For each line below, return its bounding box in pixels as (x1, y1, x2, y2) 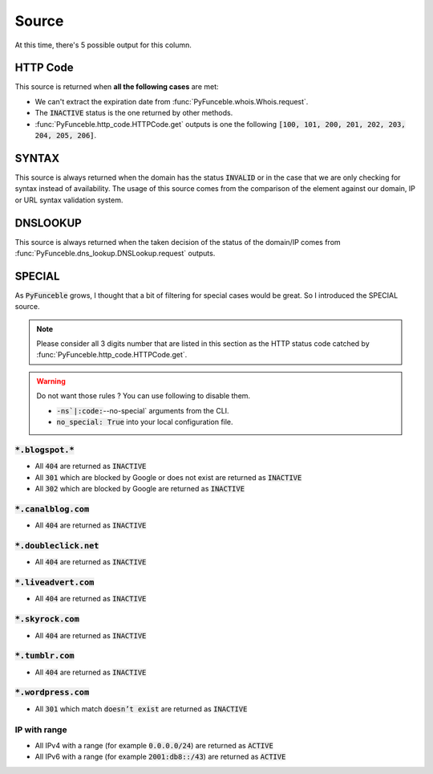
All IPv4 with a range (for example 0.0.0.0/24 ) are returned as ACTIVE (34, 740, 274, 750)
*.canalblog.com (14, 503, 90, 514)
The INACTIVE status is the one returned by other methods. (34, 108, 233, 118)
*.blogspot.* (14, 444, 75, 455)
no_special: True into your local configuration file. (56, 418, 233, 427)
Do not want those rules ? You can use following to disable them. (36, 391, 251, 401)
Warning (36, 376, 66, 385)
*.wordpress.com (14, 687, 90, 698)
